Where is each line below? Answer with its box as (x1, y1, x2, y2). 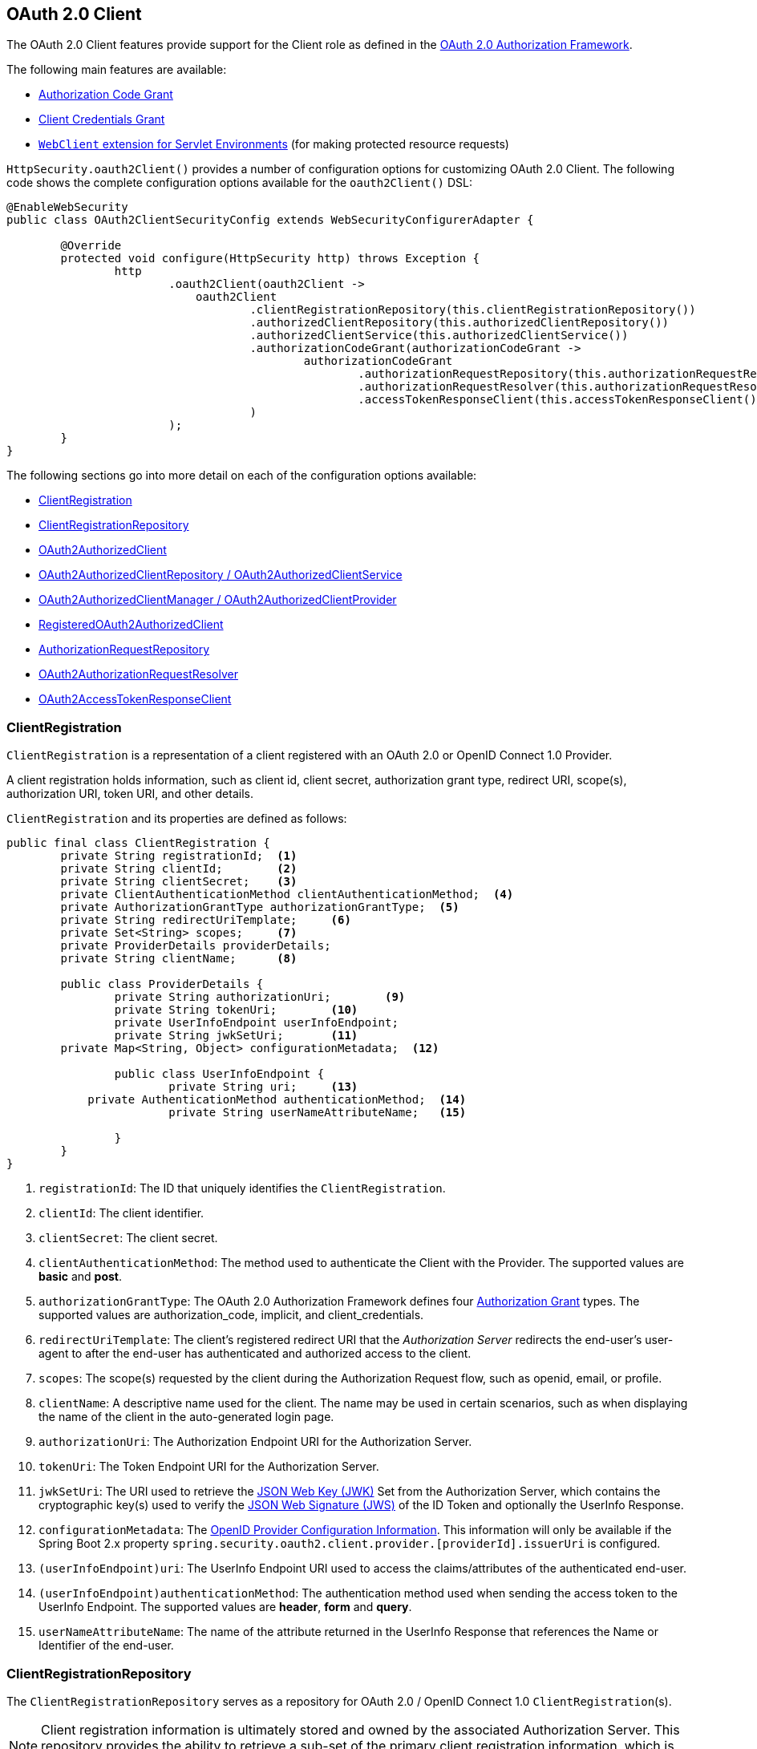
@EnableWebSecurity (6, 200, 128, 214)
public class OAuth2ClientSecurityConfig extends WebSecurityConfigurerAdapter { (6, 213, 534, 227)
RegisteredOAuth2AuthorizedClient (38, 617, 224, 632)
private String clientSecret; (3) (60, 875, 298, 889)
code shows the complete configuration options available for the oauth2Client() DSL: (6, 176, 473, 190)
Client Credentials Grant (38, 112, 165, 127)
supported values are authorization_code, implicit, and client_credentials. (38, 1308, 424, 1322)
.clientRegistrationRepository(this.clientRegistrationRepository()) (249, 303, 696, 317)
